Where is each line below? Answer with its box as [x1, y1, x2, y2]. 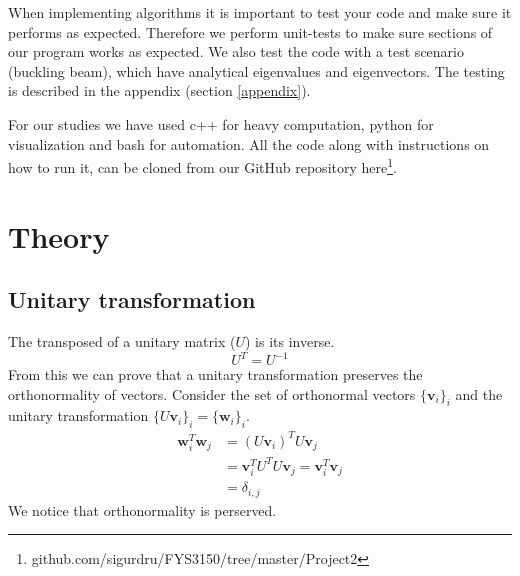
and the [455, 383, 503, 404]
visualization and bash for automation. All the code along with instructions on [8, 133, 490, 154]
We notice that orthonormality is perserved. [8, 499, 277, 520]
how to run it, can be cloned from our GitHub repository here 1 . [8, 154, 397, 177]
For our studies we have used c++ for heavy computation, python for [8, 113, 434, 134]
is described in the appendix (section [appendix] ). [8, 80, 311, 101]
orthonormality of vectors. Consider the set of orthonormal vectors [8, 383, 416, 404]
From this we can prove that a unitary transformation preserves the [8, 364, 423, 385]
